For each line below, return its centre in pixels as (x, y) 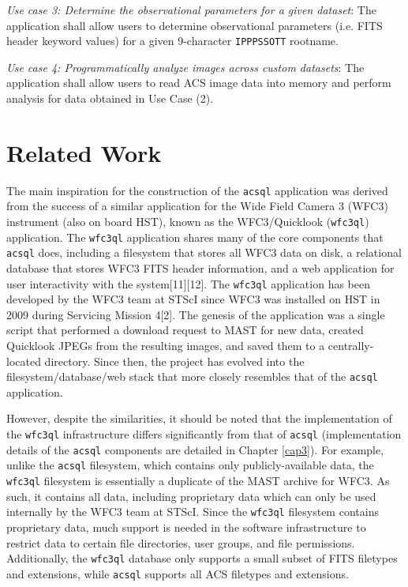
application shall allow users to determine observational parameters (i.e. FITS (195, 25)
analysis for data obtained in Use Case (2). (110, 98)
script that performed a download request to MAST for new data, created (185, 330)
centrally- (351, 345)
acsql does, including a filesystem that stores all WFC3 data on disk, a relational (204, 252)
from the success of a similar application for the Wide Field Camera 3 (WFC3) (197, 206)
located (24, 361)
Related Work (84, 152)
